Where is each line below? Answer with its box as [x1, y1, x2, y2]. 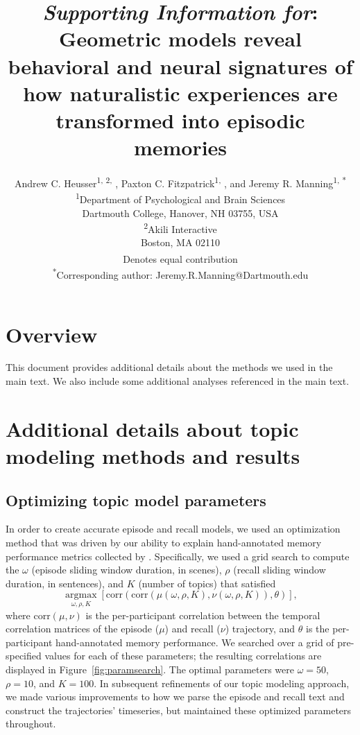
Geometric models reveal [59, 24, 302, 53]
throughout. [6, 716, 56, 731]
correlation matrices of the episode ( [6, 621, 160, 636]
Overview [6, 320, 98, 348]
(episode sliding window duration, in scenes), [31, 562, 222, 577]
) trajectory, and [225, 621, 295, 636]
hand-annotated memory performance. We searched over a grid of [55, 634, 334, 649]
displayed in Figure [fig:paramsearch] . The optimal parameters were [6, 661, 295, 676]
